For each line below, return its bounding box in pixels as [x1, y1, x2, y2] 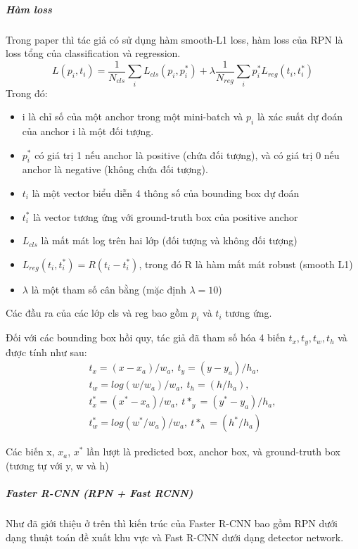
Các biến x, [6, 444, 55, 459]
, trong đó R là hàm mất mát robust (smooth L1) [139, 256, 353, 271]
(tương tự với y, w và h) [6, 458, 109, 472]
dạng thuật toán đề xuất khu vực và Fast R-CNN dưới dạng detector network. [6, 529, 344, 544]
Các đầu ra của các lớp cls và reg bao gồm [6, 305, 188, 320]
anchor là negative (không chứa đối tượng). [22, 162, 208, 177]
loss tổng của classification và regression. [6, 46, 181, 61]
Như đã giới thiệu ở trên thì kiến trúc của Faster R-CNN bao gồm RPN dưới [6, 516, 338, 531]
